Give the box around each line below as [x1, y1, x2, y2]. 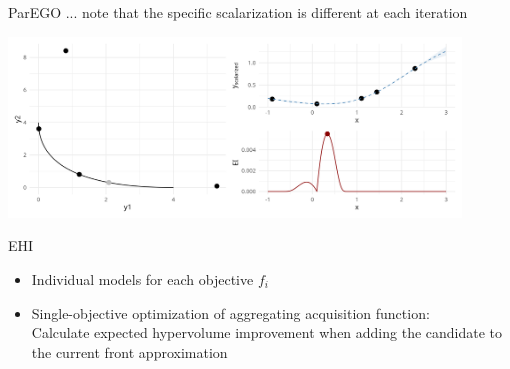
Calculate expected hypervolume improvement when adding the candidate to [31, 322, 503, 343]
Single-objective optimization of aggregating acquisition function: [31, 302, 430, 323]
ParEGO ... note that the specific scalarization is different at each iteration [8, 2, 468, 22]
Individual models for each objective [31, 268, 254, 289]
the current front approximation [31, 341, 228, 362]
